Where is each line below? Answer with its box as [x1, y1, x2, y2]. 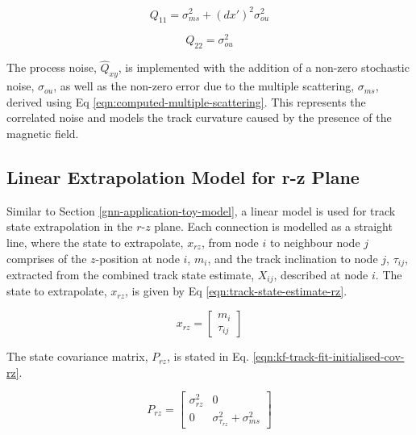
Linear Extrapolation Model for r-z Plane [6, 164, 360, 189]
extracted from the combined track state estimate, [6, 266, 255, 282]
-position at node [95, 249, 180, 266]
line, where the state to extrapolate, [6, 233, 184, 250]
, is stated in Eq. [166, 348, 249, 365]
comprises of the [6, 249, 87, 266]
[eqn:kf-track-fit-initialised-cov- [252, 348, 405, 365]
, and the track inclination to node [207, 249, 378, 266]
